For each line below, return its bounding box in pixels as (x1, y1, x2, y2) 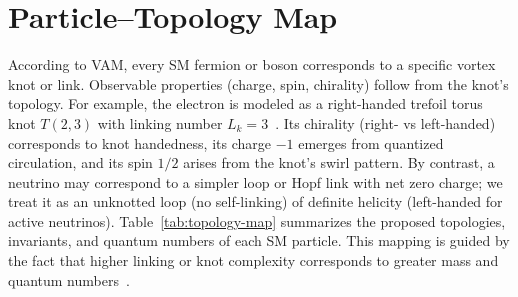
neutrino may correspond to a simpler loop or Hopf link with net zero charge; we (8, 171, 503, 192)
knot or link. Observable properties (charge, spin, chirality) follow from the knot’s (8, 73, 509, 94)
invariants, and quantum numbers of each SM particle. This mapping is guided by (8, 230, 510, 251)
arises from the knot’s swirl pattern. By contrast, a (183, 152, 495, 173)
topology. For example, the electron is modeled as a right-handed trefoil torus (8, 93, 483, 114)
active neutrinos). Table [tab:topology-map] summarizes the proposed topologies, (8, 210, 506, 231)
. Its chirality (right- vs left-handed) (275, 112, 496, 133)
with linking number (97, 112, 223, 133)
